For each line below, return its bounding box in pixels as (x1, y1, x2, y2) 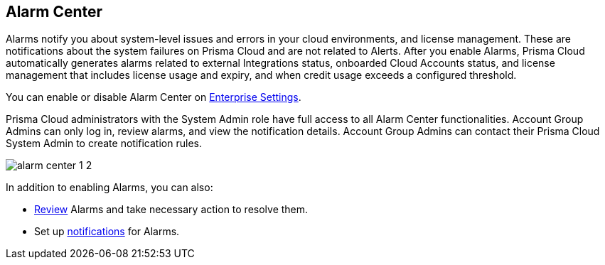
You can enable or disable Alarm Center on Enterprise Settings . (6, 91, 301, 104)
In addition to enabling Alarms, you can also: (6, 181, 213, 194)
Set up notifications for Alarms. (34, 225, 180, 238)
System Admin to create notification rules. (6, 137, 202, 150)
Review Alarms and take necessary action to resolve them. (34, 203, 309, 216)
